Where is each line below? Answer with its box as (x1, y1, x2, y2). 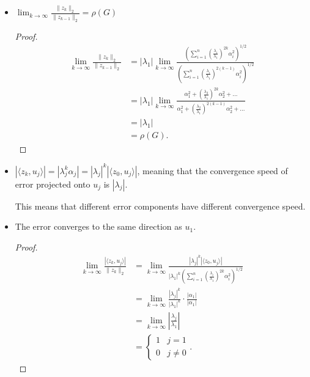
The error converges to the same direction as (15, 220, 182, 233)
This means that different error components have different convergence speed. (15, 199, 306, 212)
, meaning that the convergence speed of (137, 164, 288, 177)
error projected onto (15, 177, 90, 190)
